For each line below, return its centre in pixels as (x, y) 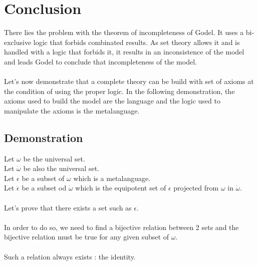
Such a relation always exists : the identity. (70, 256)
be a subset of (43, 178)
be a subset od (44, 188)
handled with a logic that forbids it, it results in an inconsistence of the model (124, 52)
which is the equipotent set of (121, 188)
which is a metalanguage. (112, 178)
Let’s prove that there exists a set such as (68, 207)
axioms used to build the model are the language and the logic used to (112, 101)
